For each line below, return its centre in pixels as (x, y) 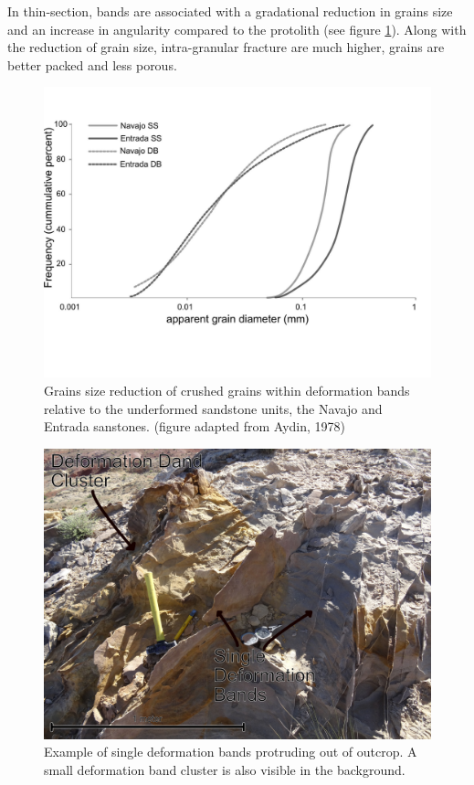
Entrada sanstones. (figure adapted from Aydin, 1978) (195, 426)
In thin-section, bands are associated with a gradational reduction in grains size (230, 11)
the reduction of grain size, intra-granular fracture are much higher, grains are (226, 47)
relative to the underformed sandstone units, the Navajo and (213, 408)
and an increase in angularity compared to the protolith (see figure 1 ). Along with (237, 29)
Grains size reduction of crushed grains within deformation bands (227, 390)
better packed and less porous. (92, 64)
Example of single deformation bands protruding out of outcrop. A (231, 752)
